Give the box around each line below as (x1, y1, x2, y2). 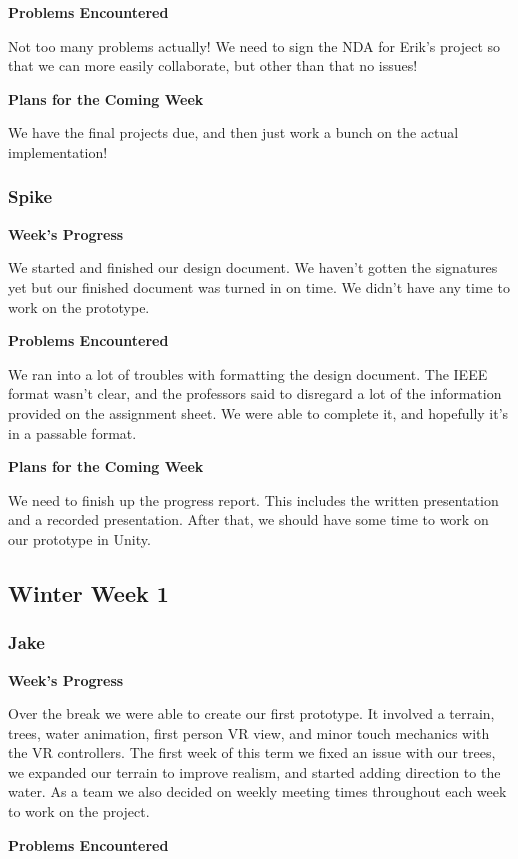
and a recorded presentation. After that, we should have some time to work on (8, 509, 489, 530)
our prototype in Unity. (8, 528, 151, 549)
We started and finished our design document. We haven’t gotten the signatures (8, 257, 498, 278)
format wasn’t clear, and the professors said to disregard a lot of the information (8, 383, 502, 404)
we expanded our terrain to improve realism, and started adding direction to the (8, 761, 501, 782)
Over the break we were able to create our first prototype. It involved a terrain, (8, 703, 495, 724)
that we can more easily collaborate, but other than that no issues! (8, 55, 418, 76)
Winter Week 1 (8, 577, 169, 608)
